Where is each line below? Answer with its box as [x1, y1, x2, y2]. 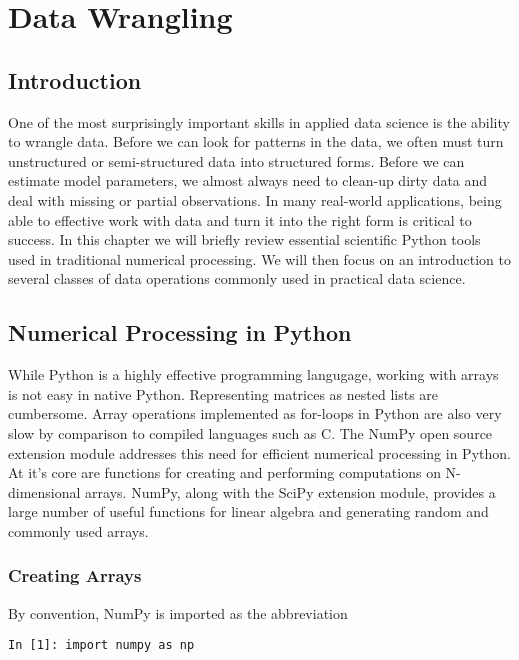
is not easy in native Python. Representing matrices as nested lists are [8, 383, 439, 404]
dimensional [8, 481, 81, 502]
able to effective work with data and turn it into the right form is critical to [8, 209, 472, 230]
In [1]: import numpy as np [8, 638, 195, 653]
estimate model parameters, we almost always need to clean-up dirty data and [8, 170, 488, 191]
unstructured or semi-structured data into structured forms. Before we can [8, 150, 465, 171]
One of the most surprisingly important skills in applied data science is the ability [8, 111, 510, 132]
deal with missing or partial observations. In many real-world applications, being [8, 189, 502, 210]
